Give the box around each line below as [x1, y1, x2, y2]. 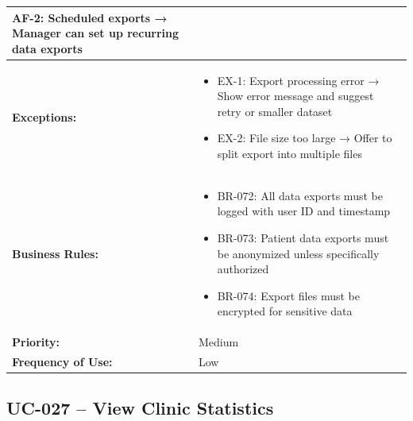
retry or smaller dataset [217, 102, 333, 119]
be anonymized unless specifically [217, 245, 380, 261]
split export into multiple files [217, 145, 362, 161]
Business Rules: [12, 245, 98, 261]
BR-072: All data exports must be [217, 187, 383, 203]
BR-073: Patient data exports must [217, 229, 389, 245]
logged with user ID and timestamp [217, 203, 391, 219]
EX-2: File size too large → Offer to [217, 129, 392, 146]
